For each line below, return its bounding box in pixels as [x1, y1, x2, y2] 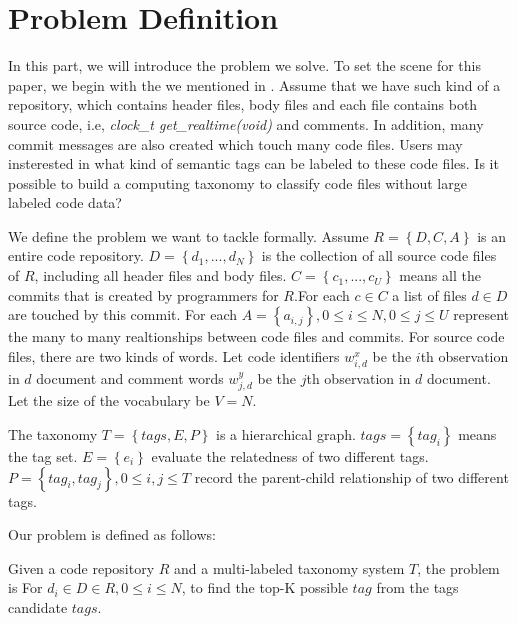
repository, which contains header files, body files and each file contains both [8, 94, 478, 115]
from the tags [376, 577, 459, 598]
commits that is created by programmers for [8, 284, 279, 305]
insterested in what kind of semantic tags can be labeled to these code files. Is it [8, 153, 499, 174]
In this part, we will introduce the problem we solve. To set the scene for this [8, 55, 481, 76]
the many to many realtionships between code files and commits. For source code [8, 326, 505, 347]
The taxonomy [8, 424, 98, 445]
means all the [399, 265, 481, 286]
